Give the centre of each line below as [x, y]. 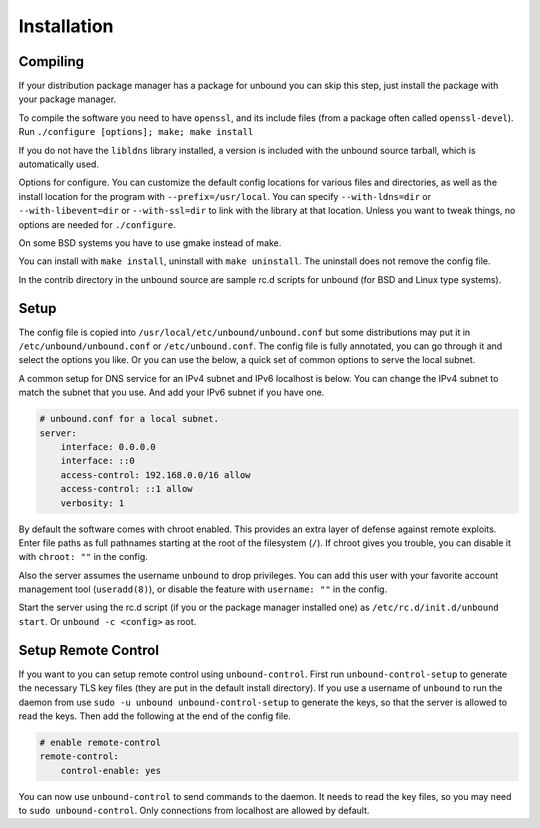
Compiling [51, 61]
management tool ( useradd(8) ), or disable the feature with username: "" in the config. [203, 589]
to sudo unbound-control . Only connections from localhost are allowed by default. [194, 811]
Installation [66, 26]
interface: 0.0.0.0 [108, 446]
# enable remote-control [100, 742]
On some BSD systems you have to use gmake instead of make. [150, 242]
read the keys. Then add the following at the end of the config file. [155, 716]
